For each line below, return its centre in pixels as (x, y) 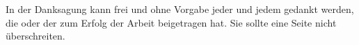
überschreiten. (35, 36)
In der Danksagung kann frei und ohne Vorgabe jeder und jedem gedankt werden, (180, 9)
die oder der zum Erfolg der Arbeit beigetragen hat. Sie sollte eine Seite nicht (171, 22)
